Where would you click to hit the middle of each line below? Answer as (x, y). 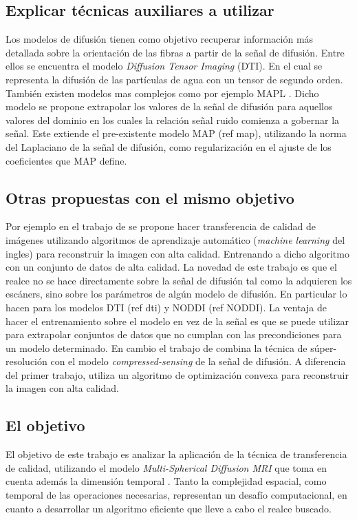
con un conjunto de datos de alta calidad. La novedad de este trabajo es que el (171, 267)
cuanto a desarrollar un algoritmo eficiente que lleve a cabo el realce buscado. (169, 508)
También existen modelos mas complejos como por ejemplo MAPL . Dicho (162, 93)
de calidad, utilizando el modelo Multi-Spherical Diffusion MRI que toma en (166, 467)
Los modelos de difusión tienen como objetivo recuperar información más (160, 39)
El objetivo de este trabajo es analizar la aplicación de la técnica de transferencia (176, 454)
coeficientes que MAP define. (66, 160)
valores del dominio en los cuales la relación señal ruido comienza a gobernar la (173, 119)
